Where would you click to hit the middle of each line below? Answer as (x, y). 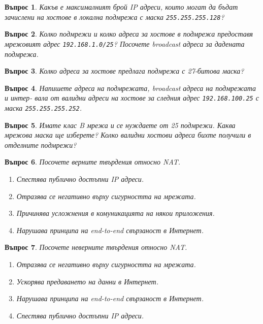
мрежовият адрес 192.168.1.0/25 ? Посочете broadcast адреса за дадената (125, 43)
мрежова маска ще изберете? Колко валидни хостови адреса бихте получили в (128, 135)
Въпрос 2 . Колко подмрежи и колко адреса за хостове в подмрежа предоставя (129, 34)
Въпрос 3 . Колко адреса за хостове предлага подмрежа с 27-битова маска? (124, 71)
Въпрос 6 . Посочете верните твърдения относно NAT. (93, 162)
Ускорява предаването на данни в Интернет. (87, 281)
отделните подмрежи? (41, 144)
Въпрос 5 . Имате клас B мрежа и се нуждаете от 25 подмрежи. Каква (120, 125)
